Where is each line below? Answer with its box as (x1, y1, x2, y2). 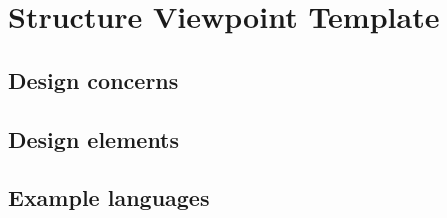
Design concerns (8, 64, 179, 95)
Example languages (8, 182, 210, 213)
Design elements (8, 123, 180, 154)
